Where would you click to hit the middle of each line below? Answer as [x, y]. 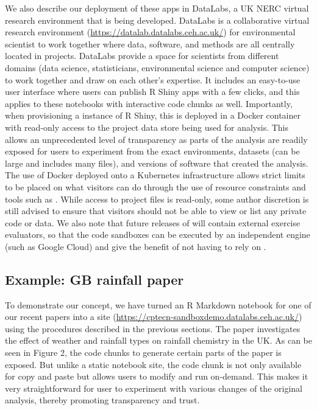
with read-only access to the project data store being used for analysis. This [147, 127]
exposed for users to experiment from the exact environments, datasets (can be [152, 151]
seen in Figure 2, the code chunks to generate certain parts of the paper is [143, 353]
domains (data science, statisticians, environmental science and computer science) [157, 67]
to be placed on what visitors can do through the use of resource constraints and [155, 186]
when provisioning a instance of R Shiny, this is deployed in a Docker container [153, 115]
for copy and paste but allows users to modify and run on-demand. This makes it [157, 376]
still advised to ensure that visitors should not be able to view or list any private [156, 211]
